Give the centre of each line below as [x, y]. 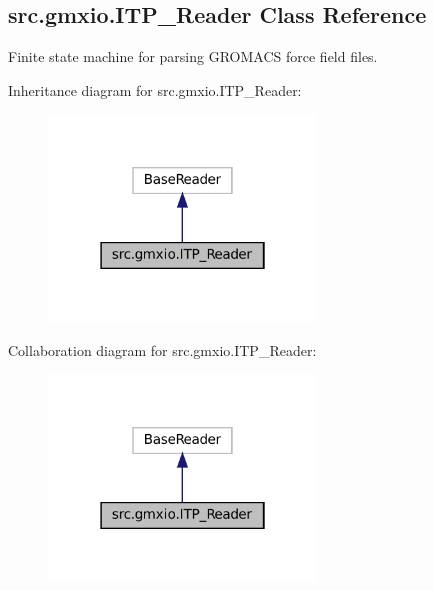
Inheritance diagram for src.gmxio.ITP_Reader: [155, 89]
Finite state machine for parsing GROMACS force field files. [193, 56]
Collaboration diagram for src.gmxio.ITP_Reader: [162, 349]
